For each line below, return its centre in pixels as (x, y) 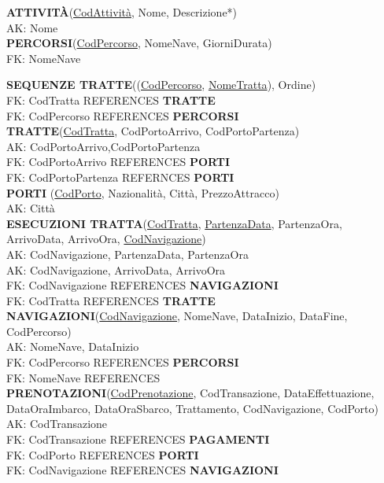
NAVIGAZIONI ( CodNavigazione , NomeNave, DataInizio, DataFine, (177, 316)
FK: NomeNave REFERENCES (83, 377)
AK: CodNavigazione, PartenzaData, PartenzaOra (127, 254)
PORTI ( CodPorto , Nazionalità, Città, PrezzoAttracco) (143, 192)
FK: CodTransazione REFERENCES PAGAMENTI (138, 439)
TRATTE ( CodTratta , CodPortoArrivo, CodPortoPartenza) (153, 131)
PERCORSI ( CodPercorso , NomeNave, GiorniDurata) (139, 43)
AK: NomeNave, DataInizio (73, 347)
